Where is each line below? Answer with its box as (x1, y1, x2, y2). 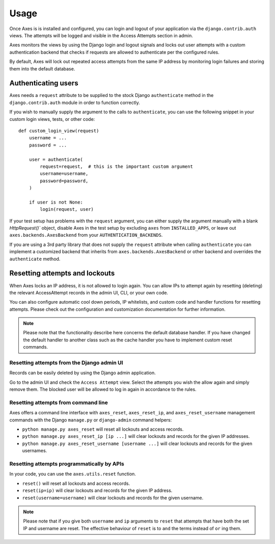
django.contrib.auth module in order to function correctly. (9, 100, 140, 106)
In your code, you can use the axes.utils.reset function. (9, 471, 136, 477)
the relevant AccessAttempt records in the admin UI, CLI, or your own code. (9, 289, 168, 295)
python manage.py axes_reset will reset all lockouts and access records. (22, 426, 184, 432)
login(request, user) (40, 207, 94, 212)
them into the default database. (9, 65, 75, 71)
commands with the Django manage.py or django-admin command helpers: (9, 416, 172, 423)
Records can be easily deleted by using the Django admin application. (9, 370, 156, 376)
